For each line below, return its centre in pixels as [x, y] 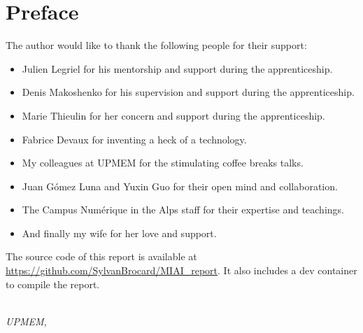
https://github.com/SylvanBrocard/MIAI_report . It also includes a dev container [181, 270]
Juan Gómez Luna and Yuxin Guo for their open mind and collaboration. [180, 186]
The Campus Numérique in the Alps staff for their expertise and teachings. [183, 210]
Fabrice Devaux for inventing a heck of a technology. [134, 139]
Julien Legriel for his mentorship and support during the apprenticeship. [177, 68]
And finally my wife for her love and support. [119, 233]
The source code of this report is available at [101, 256]
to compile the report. [53, 284]
